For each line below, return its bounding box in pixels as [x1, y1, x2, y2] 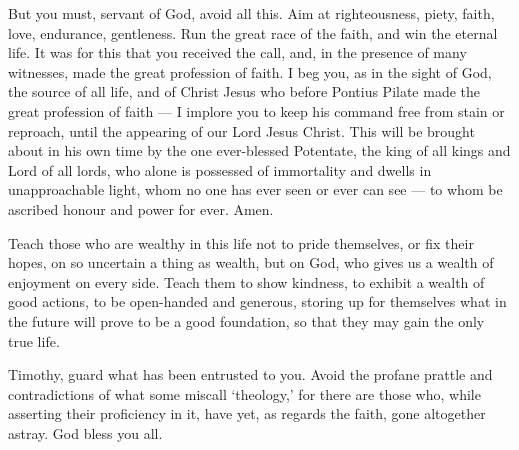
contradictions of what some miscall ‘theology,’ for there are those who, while [8, 383, 481, 404]
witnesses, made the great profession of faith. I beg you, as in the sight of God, [8, 61, 492, 82]
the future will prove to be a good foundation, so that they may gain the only [8, 310, 485, 331]
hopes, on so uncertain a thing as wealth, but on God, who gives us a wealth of [8, 252, 494, 273]
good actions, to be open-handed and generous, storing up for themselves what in [8, 291, 507, 312]
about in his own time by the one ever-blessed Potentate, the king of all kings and [8, 140, 511, 161]
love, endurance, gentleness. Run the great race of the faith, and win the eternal [8, 22, 498, 43]
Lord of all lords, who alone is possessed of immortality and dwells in [8, 159, 432, 180]
